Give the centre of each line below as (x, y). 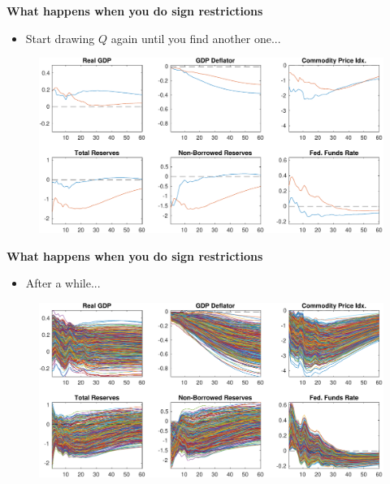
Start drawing (60, 38)
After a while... (63, 283)
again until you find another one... (196, 38)
